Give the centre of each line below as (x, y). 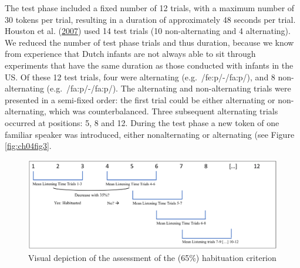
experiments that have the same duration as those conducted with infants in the (149, 65)
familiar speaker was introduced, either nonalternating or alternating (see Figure (150, 134)
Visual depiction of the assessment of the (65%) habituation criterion (152, 258)
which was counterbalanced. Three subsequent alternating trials (164, 111)
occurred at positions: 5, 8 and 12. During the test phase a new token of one (142, 122)
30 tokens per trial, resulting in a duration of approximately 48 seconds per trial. (150, 19)
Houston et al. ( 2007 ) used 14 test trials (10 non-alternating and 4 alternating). (148, 31)
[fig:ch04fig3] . (28, 146)
